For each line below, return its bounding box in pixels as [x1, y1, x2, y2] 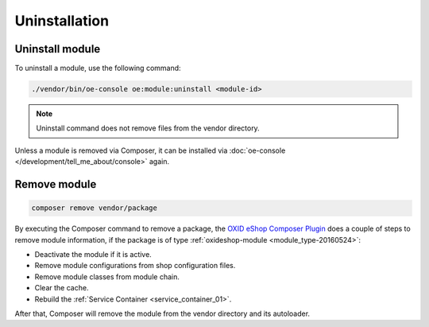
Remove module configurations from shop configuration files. [34, 261, 236, 271]
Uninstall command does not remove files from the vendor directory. [36, 123, 260, 133]
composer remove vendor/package [31, 204, 158, 212]
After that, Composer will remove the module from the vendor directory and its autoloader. [14, 309, 310, 318]
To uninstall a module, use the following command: [14, 64, 182, 73]
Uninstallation [14, 12, 110, 29]
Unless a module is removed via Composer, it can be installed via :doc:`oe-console [14, 146, 286, 155]
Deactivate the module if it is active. [34, 249, 153, 259]
